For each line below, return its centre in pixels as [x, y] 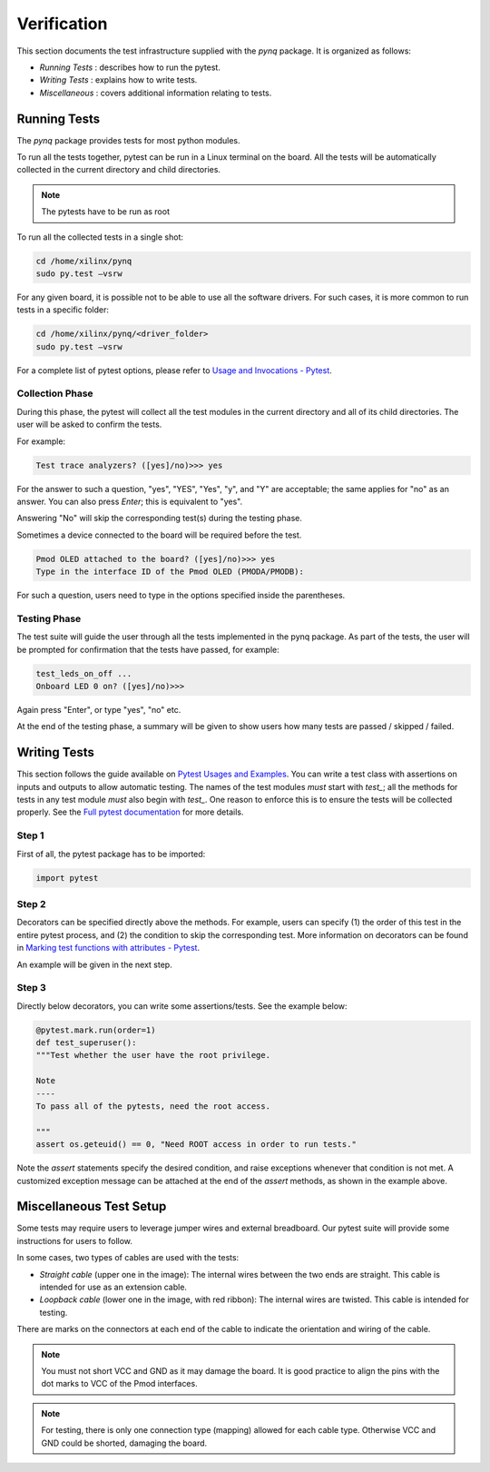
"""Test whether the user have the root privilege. [153, 1055]
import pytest [67, 878]
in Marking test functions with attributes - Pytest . [108, 948]
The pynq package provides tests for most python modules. [128, 140]
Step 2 [31, 904]
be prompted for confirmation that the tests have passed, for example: [148, 649]
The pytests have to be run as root [105, 212]
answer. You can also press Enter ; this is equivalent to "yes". [130, 501]
